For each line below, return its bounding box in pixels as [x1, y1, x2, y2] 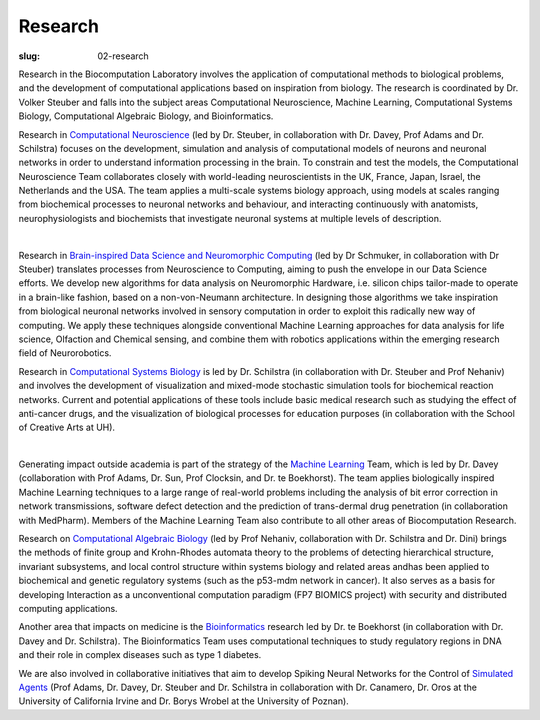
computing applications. [18, 603, 119, 614]
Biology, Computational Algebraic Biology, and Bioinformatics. [18, 110, 274, 122]
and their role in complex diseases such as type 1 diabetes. [18, 649, 262, 661]
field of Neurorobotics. [18, 347, 112, 359]
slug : [18, 50, 40, 62]
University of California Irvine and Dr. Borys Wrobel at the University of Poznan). [18, 695, 349, 707]
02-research [97, 50, 149, 62]
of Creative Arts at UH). [18, 421, 115, 434]
